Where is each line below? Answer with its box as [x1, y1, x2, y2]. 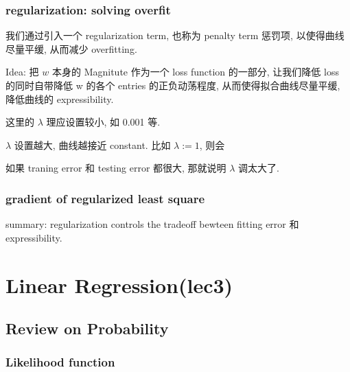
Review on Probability [5, 318, 169, 339]
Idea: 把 [5, 65, 39, 79]
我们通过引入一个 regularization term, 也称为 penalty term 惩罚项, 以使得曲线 [5, 28, 345, 43]
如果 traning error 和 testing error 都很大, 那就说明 [5, 161, 226, 175]
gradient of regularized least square [5, 189, 205, 207]
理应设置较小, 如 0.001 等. [46, 115, 161, 129]
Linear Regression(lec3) [5, 270, 233, 299]
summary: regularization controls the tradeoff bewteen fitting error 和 [5, 217, 299, 231]
